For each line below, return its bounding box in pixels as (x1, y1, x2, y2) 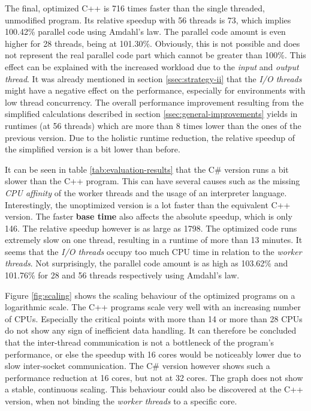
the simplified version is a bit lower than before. (5, 143, 180, 155)
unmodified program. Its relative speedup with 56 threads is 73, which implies (5, 13, 291, 26)
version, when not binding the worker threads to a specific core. (5, 395, 237, 407)
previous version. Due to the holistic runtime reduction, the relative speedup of (5, 131, 295, 143)
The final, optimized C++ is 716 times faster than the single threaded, (5, 2, 265, 14)
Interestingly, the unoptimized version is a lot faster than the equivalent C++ (5, 198, 291, 211)
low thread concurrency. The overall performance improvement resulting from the (5, 95, 304, 108)
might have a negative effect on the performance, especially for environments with (5, 84, 306, 97)
